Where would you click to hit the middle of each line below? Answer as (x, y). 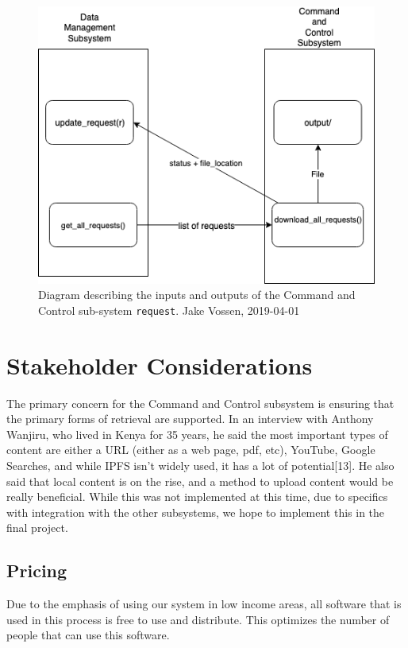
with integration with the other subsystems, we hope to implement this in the (196, 512)
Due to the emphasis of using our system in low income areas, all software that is (204, 604)
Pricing (37, 570)
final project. (37, 528)
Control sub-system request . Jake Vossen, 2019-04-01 (169, 310)
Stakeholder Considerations (160, 365)
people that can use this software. (88, 635)
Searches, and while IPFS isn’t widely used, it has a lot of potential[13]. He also (200, 465)
